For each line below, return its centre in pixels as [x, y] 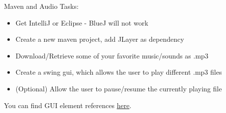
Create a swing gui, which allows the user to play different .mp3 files [119, 72]
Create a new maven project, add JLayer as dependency [100, 39]
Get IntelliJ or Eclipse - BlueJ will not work [82, 22]
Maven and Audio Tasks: [41, 6]
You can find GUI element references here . [68, 105]
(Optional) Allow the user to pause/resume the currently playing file [119, 88]
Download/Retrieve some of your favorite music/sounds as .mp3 [112, 55]
